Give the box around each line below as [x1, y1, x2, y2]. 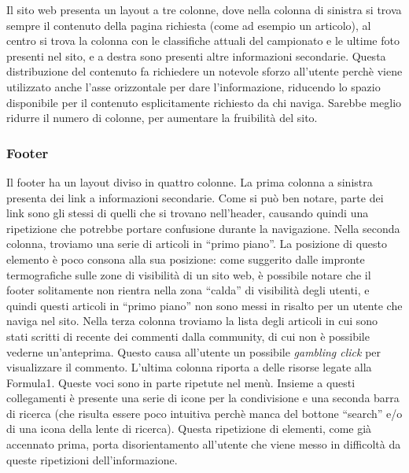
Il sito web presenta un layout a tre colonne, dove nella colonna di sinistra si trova [6, 2, 402, 17]
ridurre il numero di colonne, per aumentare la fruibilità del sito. [6, 109, 318, 126]
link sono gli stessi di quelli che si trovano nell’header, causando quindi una [6, 205, 369, 221]
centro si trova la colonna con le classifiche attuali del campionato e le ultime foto [6, 32, 400, 49]
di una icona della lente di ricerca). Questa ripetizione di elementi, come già [6, 420, 372, 437]
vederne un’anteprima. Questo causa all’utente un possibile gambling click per [6, 343, 381, 360]
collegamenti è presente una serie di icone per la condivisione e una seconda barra [6, 390, 400, 406]
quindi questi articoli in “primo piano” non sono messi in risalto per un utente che [6, 297, 403, 313]
